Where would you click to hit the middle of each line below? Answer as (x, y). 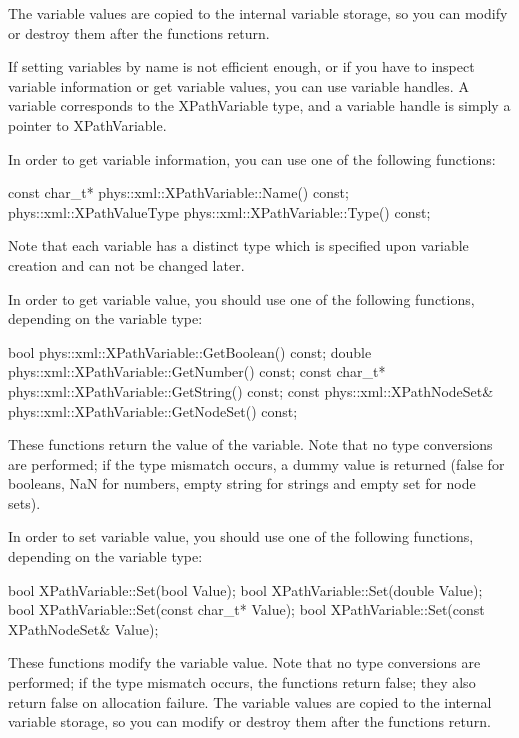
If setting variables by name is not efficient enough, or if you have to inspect (241, 66)
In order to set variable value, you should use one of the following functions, (241, 536)
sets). (24, 502)
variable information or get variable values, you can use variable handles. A (238, 85)
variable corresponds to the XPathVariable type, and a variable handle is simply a (259, 105)
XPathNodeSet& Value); (83, 628)
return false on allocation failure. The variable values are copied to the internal (250, 701)
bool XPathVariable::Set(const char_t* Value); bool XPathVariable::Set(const (246, 609)
